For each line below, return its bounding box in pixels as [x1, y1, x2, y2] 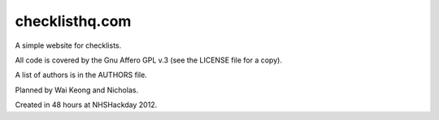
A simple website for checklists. [15, 41, 122, 50]
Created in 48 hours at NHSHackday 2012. [15, 100, 158, 109]
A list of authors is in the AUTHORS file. [15, 70, 148, 80]
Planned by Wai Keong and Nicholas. [15, 85, 138, 95]
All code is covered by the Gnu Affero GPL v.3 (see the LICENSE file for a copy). [15, 55, 282, 65]
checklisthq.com [15, 12, 132, 30]
